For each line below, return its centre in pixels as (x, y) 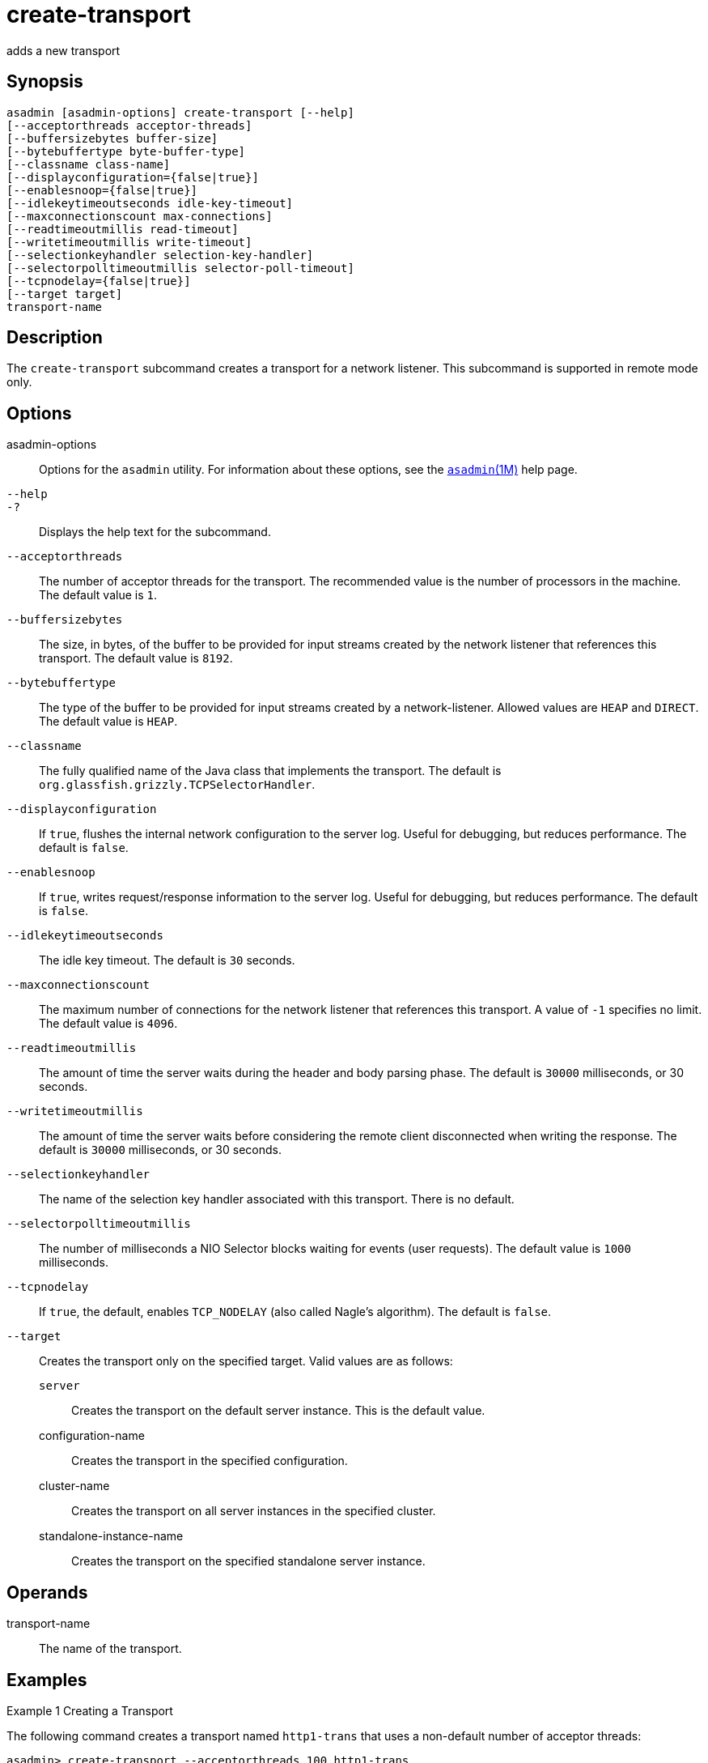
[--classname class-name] (89, 164)
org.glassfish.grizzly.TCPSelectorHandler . (177, 785)
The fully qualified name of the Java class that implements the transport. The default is (270, 771)
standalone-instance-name (111, 1536)
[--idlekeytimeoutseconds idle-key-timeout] (150, 203)
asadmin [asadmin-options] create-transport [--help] (180, 112)
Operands (47, 1592)
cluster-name (74, 1486)
